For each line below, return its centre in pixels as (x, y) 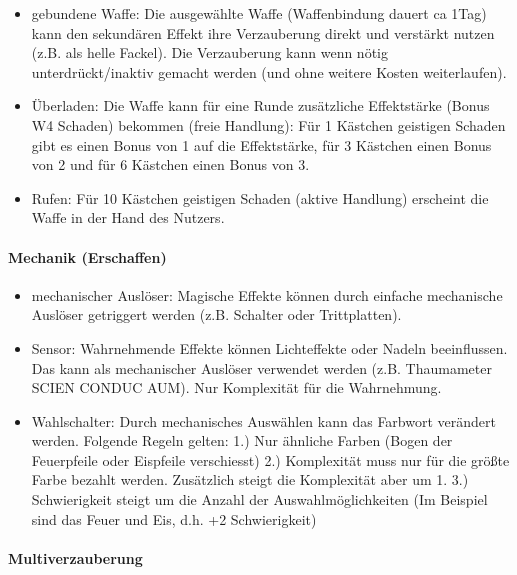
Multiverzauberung (75, 557)
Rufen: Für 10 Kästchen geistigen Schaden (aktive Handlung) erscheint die (260, 197)
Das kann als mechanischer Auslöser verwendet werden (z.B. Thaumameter (261, 367)
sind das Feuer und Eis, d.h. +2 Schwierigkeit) (174, 518)
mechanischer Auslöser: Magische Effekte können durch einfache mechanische (267, 294)
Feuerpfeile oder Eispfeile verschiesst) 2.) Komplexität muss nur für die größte (270, 459)
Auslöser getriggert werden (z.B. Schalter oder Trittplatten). (216, 314)
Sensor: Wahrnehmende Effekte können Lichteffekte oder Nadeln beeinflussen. (269, 347)
